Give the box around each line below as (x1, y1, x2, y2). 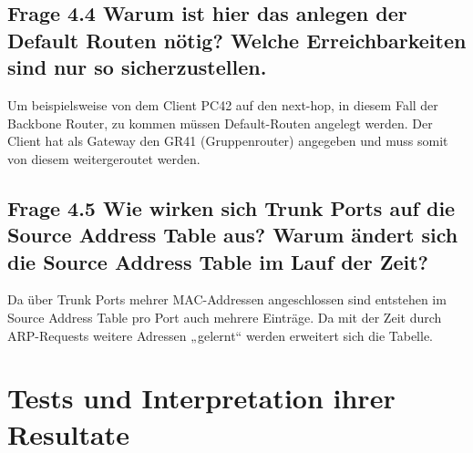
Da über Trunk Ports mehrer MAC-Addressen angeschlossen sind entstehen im (7, 290, 447, 309)
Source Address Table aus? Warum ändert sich (7, 221, 458, 249)
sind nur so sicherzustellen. (7, 53, 267, 81)
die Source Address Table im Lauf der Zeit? (7, 247, 428, 275)
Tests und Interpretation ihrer (7, 379, 396, 417)
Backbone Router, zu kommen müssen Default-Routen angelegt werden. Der (7, 113, 433, 132)
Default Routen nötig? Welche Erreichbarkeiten (7, 26, 467, 54)
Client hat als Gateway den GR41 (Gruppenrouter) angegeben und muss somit (7, 131, 448, 150)
